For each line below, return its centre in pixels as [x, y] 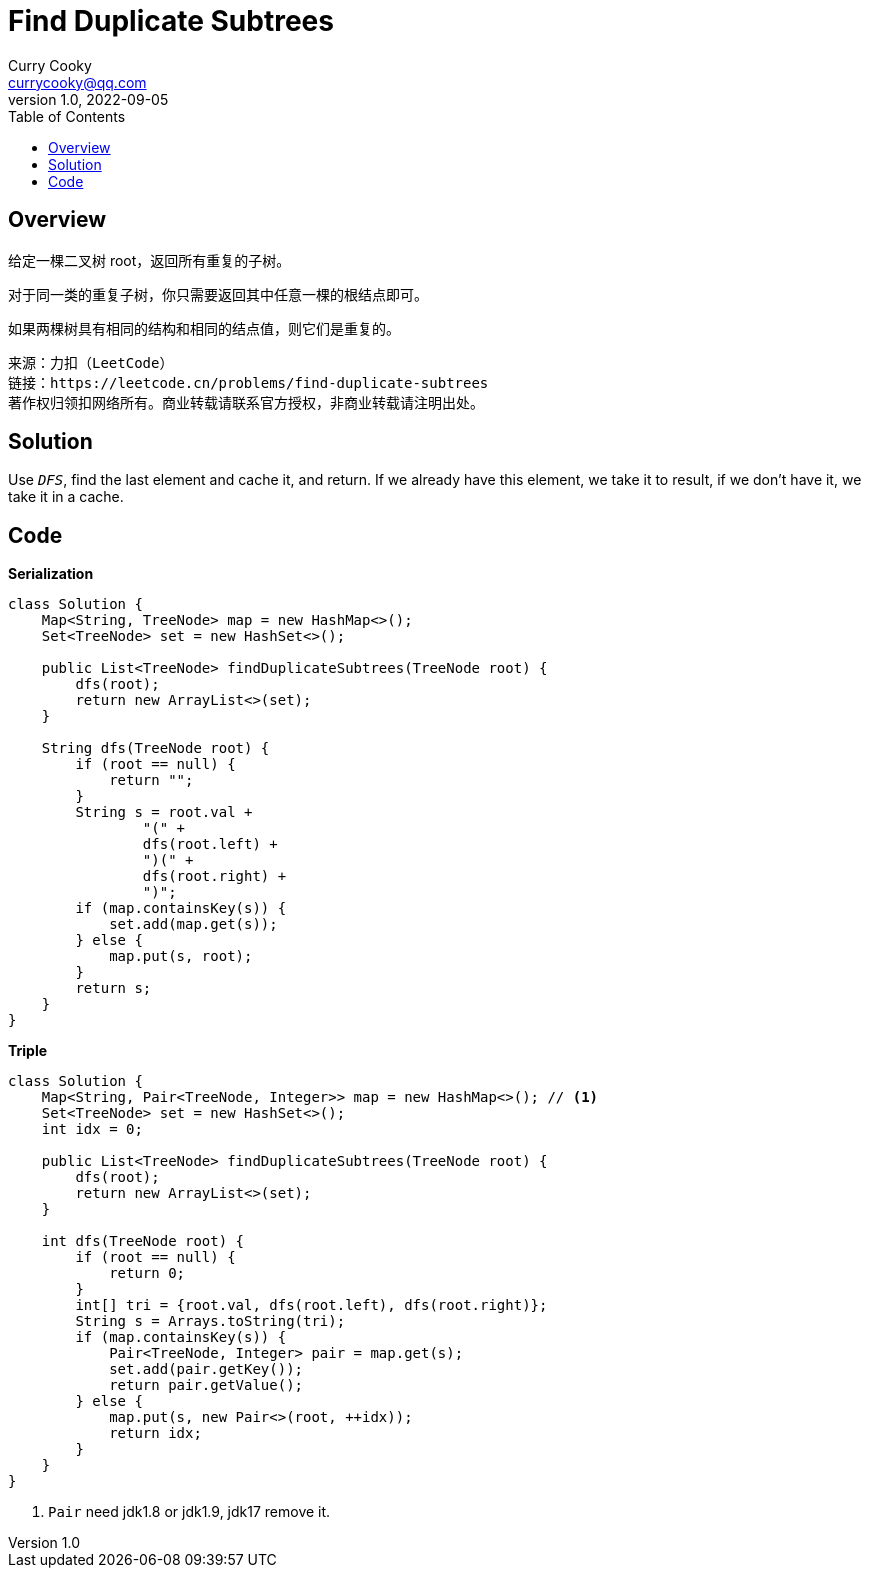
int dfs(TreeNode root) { [143, 1241]
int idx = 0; [92, 1129]
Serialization [51, 574]
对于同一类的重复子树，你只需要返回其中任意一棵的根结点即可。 [218, 294]
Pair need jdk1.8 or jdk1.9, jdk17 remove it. [189, 1512]
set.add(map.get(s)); [193, 924]
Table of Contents [67, 116]
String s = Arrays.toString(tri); [210, 1321]
